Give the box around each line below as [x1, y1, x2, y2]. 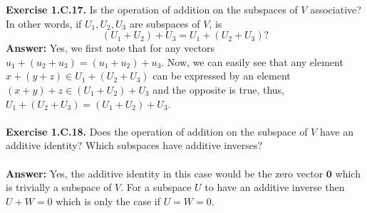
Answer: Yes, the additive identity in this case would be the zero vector [6, 165, 324, 180]
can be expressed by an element [153, 68, 291, 83]
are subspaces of [129, 16, 200, 31]
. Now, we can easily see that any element [161, 54, 343, 69]
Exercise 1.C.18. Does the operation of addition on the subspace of [6, 124, 308, 138]
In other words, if [6, 16, 82, 31]
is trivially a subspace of [6, 180, 112, 195]
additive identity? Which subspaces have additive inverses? [6, 138, 263, 153]
